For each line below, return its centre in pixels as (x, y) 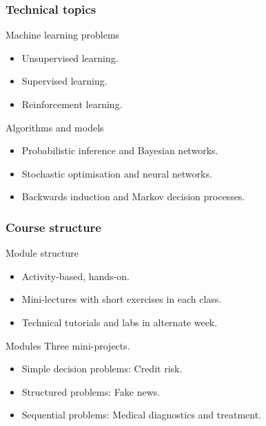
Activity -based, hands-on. (75, 276)
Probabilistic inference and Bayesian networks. (120, 150)
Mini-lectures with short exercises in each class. (122, 299)
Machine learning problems (63, 35)
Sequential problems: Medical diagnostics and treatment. (142, 415)
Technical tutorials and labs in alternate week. (120, 322)
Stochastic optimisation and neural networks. (117, 173)
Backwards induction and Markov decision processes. (133, 196)
